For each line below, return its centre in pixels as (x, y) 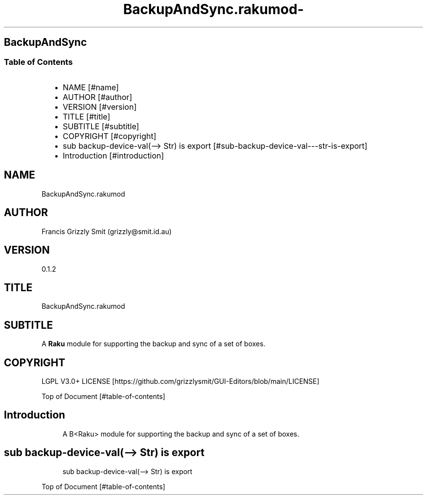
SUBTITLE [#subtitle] (101, 126)
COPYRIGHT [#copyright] (109, 136)
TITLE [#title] (86, 116)
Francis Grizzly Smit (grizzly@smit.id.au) (107, 231)
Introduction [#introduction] (113, 155)
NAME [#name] (91, 87)
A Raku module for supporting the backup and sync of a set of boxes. (154, 344)
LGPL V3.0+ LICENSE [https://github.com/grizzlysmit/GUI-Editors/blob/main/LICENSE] (181, 381)
